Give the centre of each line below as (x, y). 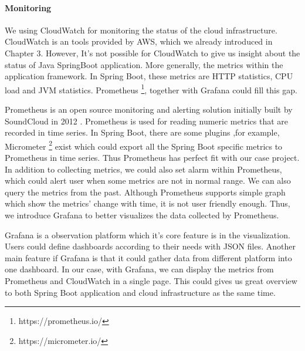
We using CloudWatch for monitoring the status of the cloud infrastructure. (141, 30)
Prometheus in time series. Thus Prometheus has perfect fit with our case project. (152, 158)
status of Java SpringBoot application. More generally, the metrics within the (144, 64)
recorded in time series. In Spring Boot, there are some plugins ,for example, (142, 132)
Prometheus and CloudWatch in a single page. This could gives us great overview (151, 280)
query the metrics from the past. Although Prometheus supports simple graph (145, 192)
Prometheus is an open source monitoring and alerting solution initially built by (149, 109)
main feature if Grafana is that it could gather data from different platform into (148, 257)
